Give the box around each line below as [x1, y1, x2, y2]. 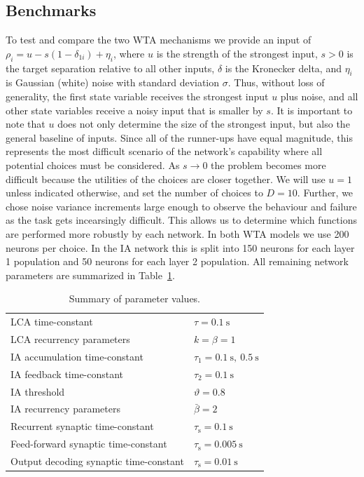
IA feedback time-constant [10, 366, 124, 381]
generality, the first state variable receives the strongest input [6, 88, 269, 103]
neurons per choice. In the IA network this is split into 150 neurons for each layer [6, 240, 355, 255]
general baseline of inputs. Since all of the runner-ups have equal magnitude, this [6, 130, 353, 145]
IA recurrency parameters [10, 401, 120, 416]
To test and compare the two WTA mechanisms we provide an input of [6, 32, 311, 47]
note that [6, 116, 45, 131]
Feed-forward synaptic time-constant [10, 436, 167, 451]
